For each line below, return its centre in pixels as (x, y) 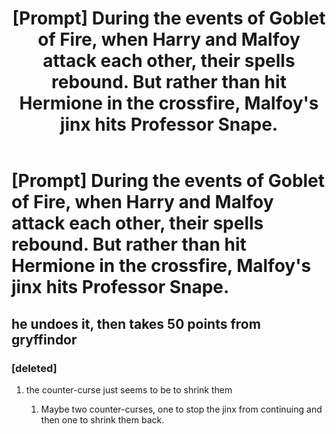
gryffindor (44, 339)
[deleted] (34, 368)
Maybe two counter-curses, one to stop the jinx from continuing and (181, 409)
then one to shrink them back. (102, 419)
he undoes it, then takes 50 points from (136, 323)
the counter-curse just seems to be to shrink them (129, 389)
